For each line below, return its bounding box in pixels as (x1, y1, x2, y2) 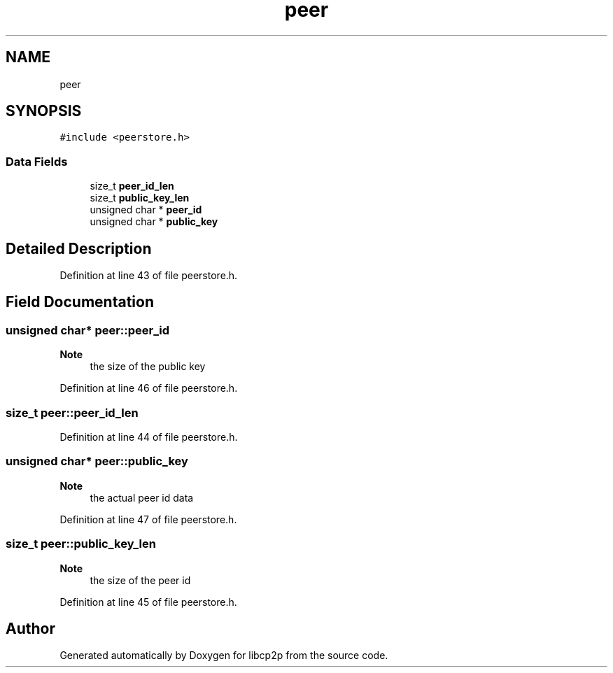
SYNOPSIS (6, 102, 82, 120)
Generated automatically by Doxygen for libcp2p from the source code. (59, 649, 388, 662)
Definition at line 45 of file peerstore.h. (59, 595, 237, 608)
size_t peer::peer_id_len (6, 405, 139, 420)
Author (6, 619, 55, 637)
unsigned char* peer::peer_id (6, 323, 170, 337)
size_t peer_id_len (90, 180, 174, 192)
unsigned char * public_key (90, 215, 218, 228)
